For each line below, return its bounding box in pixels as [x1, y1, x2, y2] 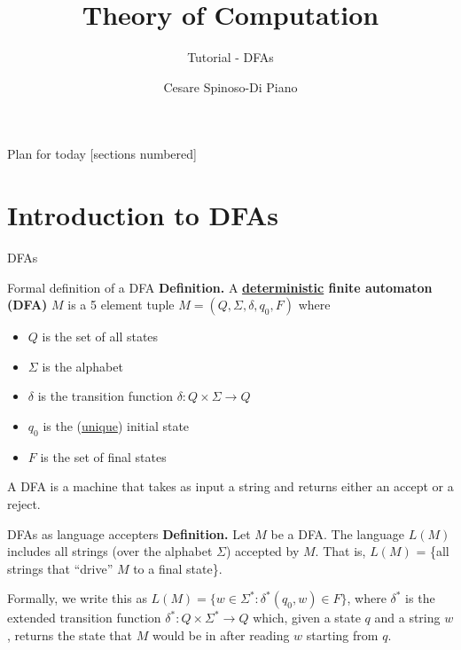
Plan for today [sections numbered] [7, 145, 197, 163]
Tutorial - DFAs [187, 48, 274, 67]
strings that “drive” [7, 559, 113, 577]
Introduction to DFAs [7, 197, 279, 233]
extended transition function [7, 608, 161, 627]
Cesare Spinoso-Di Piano [163, 77, 298, 96]
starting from [306, 625, 379, 644]
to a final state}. [133, 559, 223, 577]
